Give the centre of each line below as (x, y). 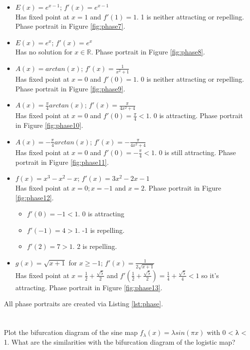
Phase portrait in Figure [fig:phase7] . (70, 26)
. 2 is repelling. (95, 246)
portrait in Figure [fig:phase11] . (62, 162)
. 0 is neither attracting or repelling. (190, 79)
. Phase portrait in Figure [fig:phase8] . (148, 52)
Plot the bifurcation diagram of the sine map (71, 332)
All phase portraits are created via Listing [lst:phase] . (84, 304)
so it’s (210, 275)
